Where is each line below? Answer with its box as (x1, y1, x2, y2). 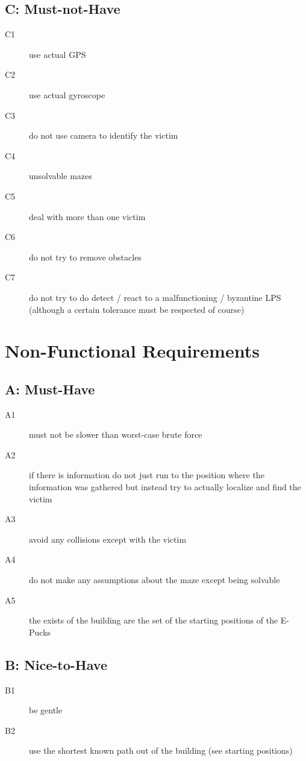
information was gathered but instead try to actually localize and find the (29, 481, 301, 493)
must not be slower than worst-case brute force (29, 428, 202, 441)
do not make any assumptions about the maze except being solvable (29, 573, 280, 586)
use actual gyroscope (29, 88, 105, 101)
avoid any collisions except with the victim (29, 532, 187, 545)
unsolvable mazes (29, 169, 92, 182)
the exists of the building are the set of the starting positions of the (29, 614, 278, 627)
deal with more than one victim (29, 210, 146, 223)
